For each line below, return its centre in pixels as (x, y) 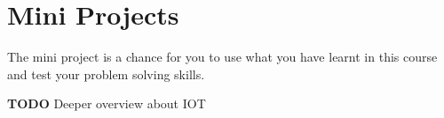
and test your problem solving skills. (106, 74)
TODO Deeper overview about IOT (107, 103)
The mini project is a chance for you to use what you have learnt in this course (222, 57)
